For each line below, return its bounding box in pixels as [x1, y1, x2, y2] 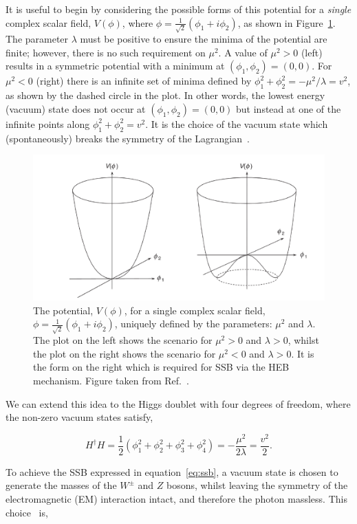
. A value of [218, 45, 268, 59]
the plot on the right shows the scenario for [33, 346, 216, 360]
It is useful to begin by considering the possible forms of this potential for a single [6, 2, 351, 16]
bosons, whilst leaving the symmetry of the [166, 478, 348, 492]
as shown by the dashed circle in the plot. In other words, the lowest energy [6, 88, 325, 102]
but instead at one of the [236, 101, 341, 116]
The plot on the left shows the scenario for [33, 333, 213, 347]
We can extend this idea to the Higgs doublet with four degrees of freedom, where [6, 396, 351, 411]
